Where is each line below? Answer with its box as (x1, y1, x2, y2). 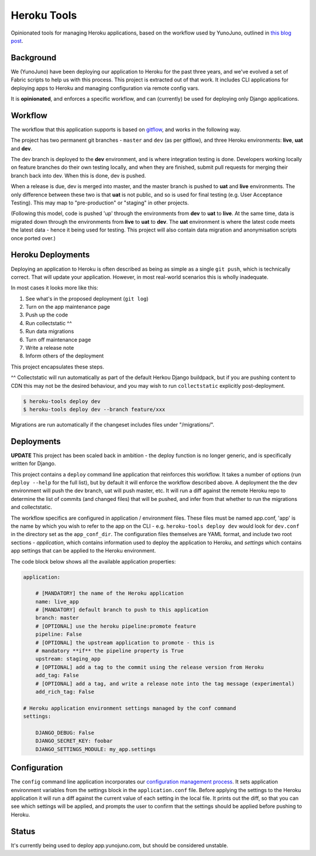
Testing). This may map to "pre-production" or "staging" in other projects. (11, 199, 190, 206)
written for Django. (11, 460, 56, 467)
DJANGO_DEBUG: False (35, 729, 95, 736)
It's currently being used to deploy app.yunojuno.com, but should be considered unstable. (11, 841, 228, 849)
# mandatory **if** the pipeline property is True (35, 647, 184, 654)
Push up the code (25, 311, 68, 319)
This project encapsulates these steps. (11, 363, 105, 370)
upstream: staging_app (35, 656, 101, 662)
